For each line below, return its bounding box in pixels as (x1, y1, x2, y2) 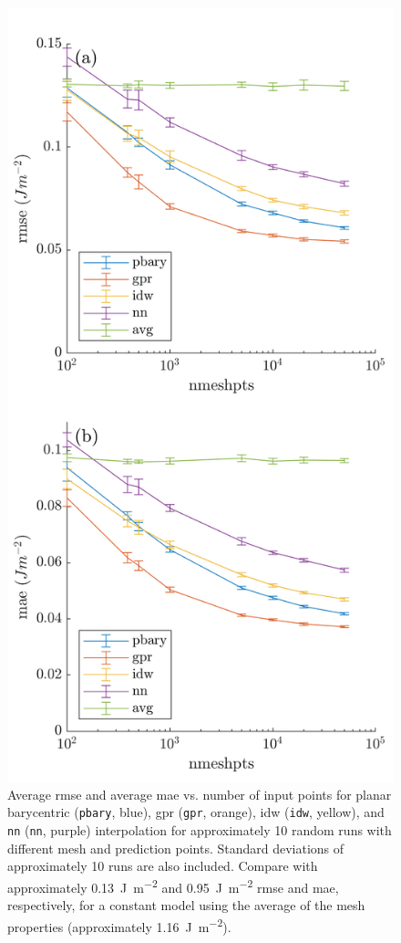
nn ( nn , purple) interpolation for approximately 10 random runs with (7, 820, 392, 839)
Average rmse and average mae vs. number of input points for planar (7, 784, 392, 803)
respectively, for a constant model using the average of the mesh (7, 895, 365, 914)
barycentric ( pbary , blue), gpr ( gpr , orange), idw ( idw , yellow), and (7, 802, 385, 822)
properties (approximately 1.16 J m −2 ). (7, 914, 231, 936)
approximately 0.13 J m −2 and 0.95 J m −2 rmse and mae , (7, 875, 339, 896)
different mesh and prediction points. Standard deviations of (7, 838, 344, 857)
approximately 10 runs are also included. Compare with (7, 856, 318, 875)
